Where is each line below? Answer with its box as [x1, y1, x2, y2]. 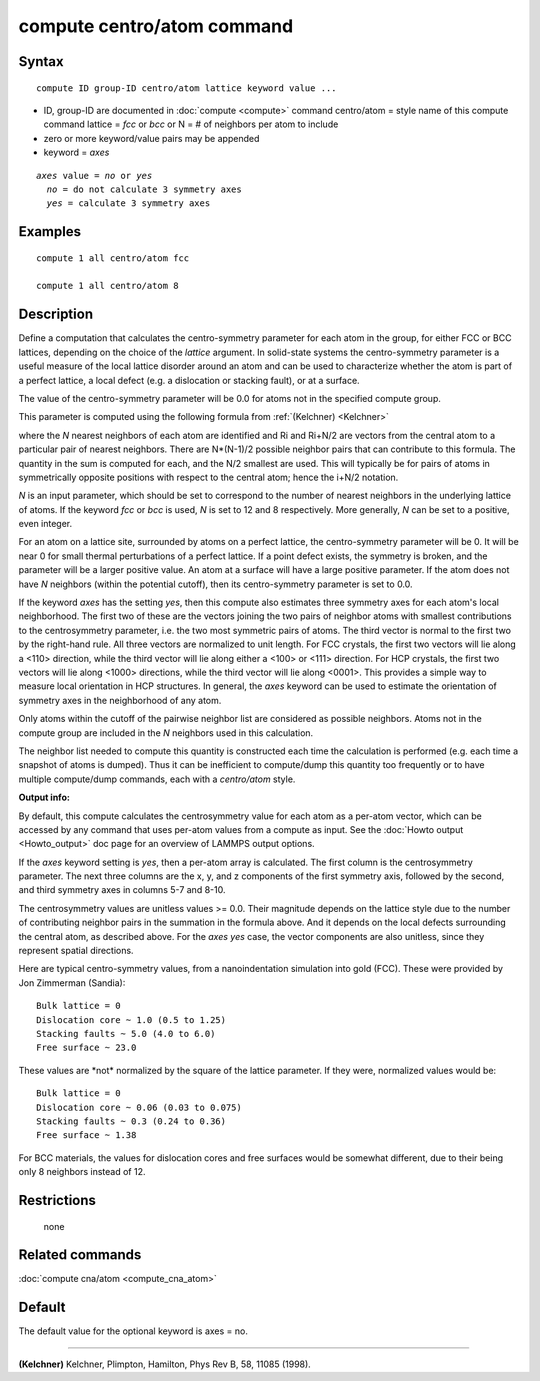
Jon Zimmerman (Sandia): [18, 976, 126, 989]
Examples [18, 223, 82, 240]
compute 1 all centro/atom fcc [36, 252, 190, 264]
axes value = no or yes [36, 170, 153, 181]
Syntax [18, 53, 64, 70]
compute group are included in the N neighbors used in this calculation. [18, 726, 314, 739]
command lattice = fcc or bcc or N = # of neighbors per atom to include [43, 118, 339, 130]
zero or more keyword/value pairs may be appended [43, 132, 260, 144]
